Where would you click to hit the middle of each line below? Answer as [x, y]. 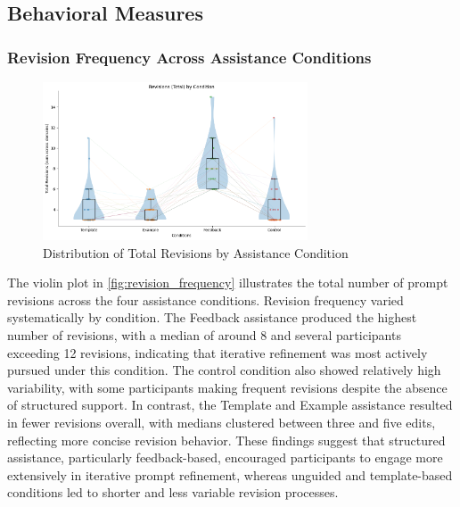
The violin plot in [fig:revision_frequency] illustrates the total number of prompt [228, 283]
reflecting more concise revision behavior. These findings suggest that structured [226, 440]
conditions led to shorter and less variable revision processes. [173, 492]
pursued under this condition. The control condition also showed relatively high [224, 370]
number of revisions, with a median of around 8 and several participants [204, 335]
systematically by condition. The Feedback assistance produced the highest [212, 317]
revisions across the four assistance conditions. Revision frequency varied [205, 299]
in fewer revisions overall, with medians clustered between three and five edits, [222, 422]
